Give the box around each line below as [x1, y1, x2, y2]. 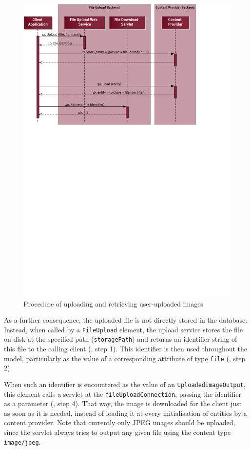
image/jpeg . [4, 436, 41, 447]
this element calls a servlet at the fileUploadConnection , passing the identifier [4, 389, 242, 399]
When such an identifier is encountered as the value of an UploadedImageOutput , [4, 379, 246, 389]
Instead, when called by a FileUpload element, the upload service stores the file [4, 324, 243, 334]
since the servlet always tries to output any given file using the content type [4, 427, 231, 437]
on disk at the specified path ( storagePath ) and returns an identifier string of [4, 334, 237, 344]
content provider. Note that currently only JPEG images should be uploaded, [4, 417, 235, 428]
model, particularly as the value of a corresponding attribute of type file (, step [4, 353, 246, 363]
